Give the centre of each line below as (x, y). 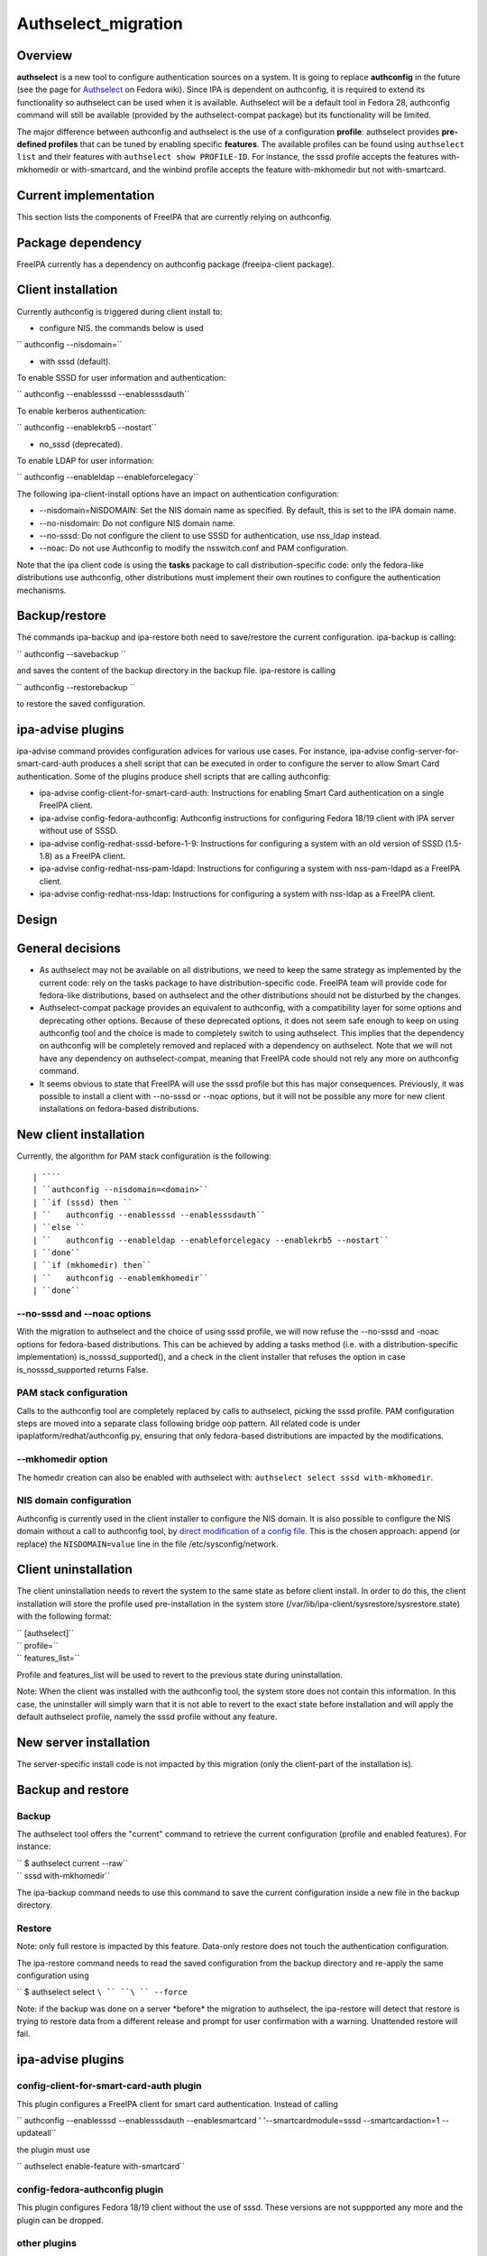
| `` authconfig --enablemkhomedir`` (121, 1278)
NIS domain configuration (74, 1501)
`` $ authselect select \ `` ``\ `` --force (102, 1992)
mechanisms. (41, 590)
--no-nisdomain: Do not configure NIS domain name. (138, 522)
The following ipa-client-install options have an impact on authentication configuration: (178, 494)
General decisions (69, 949)
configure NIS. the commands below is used (122, 328)
